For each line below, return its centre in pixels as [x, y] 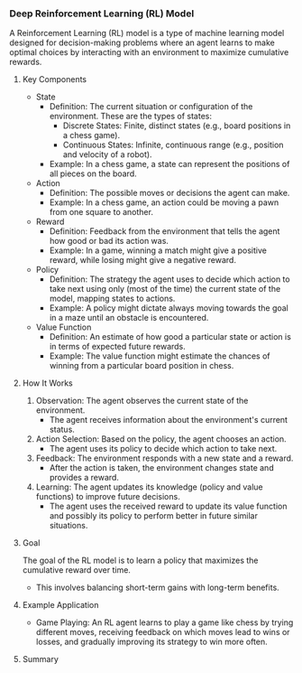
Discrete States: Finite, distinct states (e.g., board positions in [177, 126]
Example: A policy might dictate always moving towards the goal [169, 308]
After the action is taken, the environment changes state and [161, 468]
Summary [40, 659]
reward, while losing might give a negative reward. [143, 260]
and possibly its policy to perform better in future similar [154, 516]
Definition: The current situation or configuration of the [151, 107]
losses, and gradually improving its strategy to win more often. [151, 642]
